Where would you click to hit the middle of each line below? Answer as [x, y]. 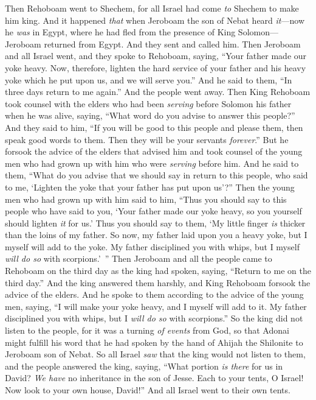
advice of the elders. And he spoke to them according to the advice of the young [154, 294]
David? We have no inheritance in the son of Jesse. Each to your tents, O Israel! [154, 378]
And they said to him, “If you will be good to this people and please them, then [154, 127]
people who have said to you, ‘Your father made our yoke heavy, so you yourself [153, 211]
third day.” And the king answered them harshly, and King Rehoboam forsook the [158, 282]
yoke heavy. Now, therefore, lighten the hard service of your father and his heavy [156, 67]
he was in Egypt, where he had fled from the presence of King [120, 32]
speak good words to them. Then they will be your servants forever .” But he [147, 139]
